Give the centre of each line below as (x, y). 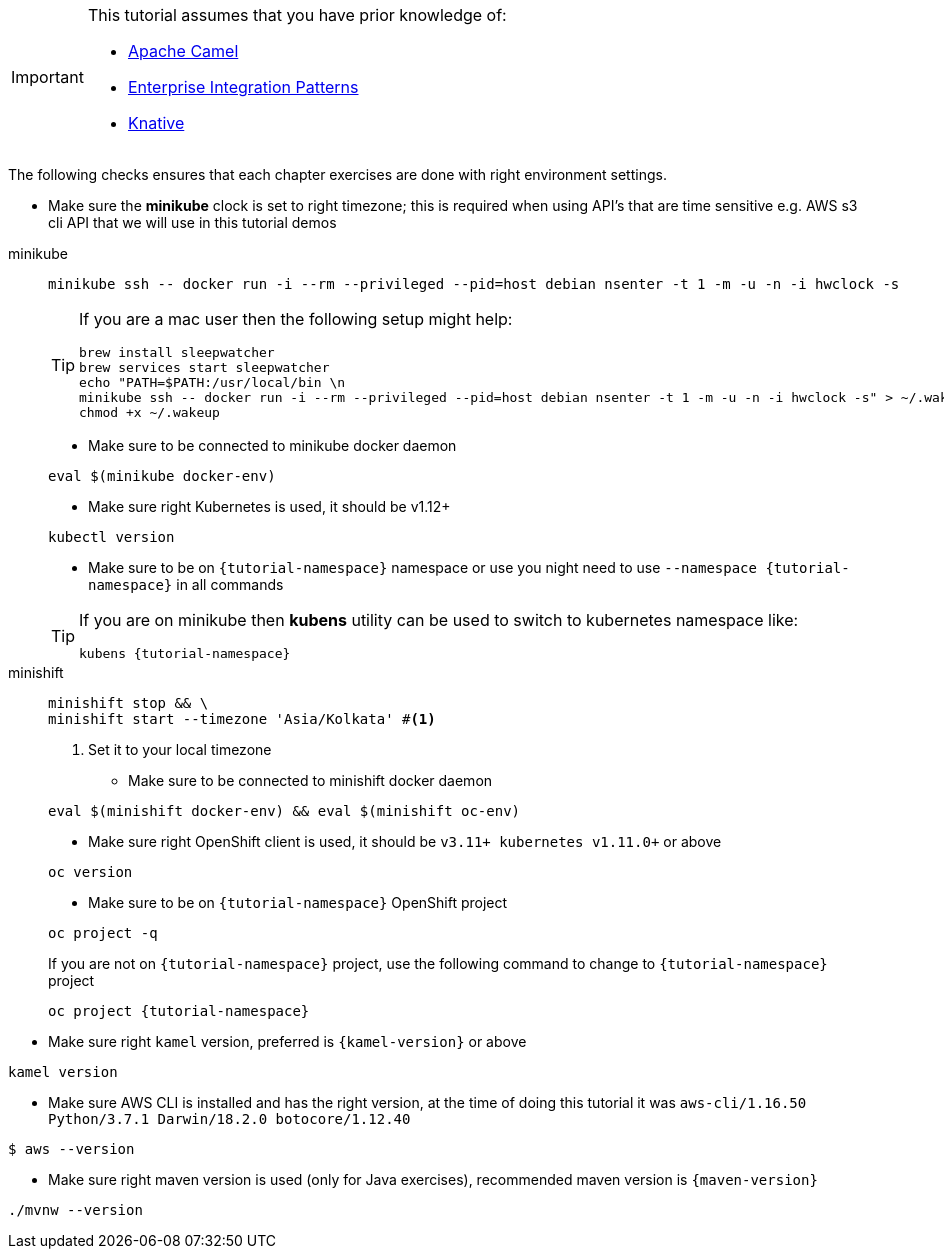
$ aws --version (71, 1149)
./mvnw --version (75, 1210)
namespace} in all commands (186, 584)
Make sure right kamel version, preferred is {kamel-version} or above (287, 1041)
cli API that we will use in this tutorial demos (192, 222)
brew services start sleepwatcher (204, 367)
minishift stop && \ (128, 703)
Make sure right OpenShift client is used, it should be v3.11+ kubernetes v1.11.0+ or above (405, 841)
